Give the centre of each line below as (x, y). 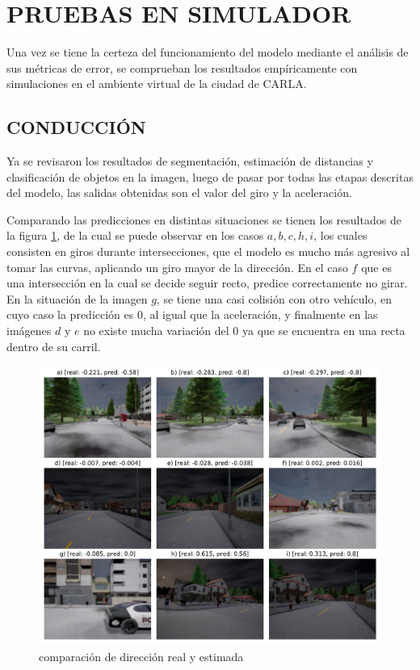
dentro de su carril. (54, 346)
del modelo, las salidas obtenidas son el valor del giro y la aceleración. (179, 193)
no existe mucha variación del (156, 331)
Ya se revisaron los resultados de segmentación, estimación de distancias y (190, 161)
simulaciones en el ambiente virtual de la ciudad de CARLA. (157, 84)
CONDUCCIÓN (76, 127)
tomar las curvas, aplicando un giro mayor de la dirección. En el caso (177, 267)
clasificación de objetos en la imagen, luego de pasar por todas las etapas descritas (210, 176)
